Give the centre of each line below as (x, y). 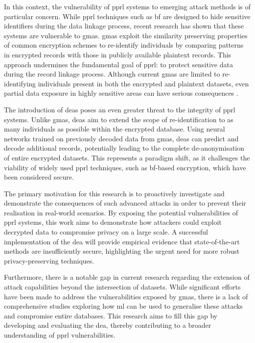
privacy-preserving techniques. (49, 260)
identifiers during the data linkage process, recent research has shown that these (124, 26)
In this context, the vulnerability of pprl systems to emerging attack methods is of (127, 6)
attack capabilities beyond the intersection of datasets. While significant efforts (122, 287)
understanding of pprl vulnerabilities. (60, 335)
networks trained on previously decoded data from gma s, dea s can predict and (121, 138)
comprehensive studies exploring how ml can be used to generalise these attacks (123, 306)
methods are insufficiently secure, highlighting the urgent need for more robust (122, 251)
